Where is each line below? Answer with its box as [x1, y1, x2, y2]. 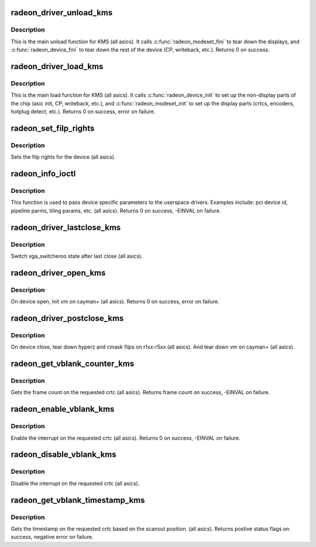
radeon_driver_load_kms [11, 61, 104, 71]
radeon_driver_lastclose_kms [11, 223, 121, 233]
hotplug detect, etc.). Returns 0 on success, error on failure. [11, 108, 156, 115]
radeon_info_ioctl [11, 169, 76, 179]
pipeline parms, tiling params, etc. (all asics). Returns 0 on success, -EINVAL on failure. [11, 207, 221, 214]
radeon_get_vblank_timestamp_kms [11, 495, 145, 505]
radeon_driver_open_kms [11, 268, 106, 278]
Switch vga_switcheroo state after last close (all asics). [11, 252, 143, 259]
